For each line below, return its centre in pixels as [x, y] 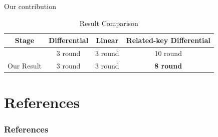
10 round [168, 53]
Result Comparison [109, 23]
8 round [168, 65]
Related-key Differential [168, 40]
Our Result [25, 65]
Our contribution [30, 6]
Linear [107, 40]
